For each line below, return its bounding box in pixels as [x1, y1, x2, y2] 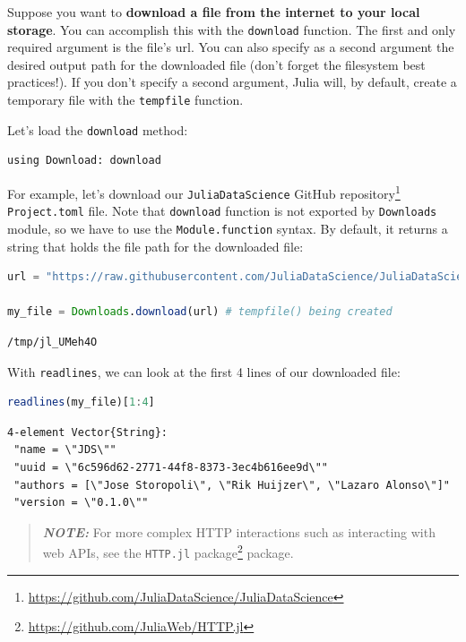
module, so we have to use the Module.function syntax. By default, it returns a [7, 218, 448, 237]
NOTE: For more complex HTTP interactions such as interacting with [42, 522, 436, 541]
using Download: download [7, 154, 161, 167]
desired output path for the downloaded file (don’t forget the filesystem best [7, 55, 426, 73]
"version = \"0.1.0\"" [13, 496, 149, 509]
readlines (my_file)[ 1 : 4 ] [7, 396, 155, 409]
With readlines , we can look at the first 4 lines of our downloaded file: [7, 362, 401, 381]
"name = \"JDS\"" [13, 443, 116, 457]
